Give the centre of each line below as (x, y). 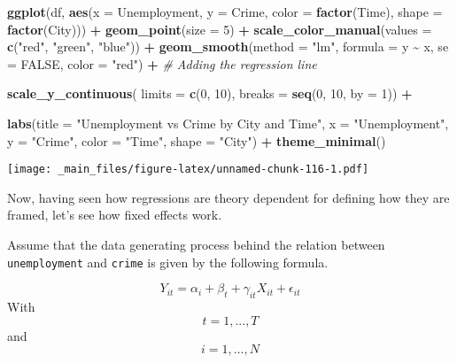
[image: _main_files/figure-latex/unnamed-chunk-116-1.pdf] (188, 170)
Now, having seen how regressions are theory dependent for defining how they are (228, 197)
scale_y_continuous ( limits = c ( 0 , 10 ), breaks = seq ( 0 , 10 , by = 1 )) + (210, 93)
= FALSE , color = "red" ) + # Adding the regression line (162, 63)
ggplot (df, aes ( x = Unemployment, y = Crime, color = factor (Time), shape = (225, 12)
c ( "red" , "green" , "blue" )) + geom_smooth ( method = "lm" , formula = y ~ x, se (228, 46)
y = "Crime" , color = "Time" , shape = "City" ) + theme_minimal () (197, 140)
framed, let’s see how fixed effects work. (115, 215)
